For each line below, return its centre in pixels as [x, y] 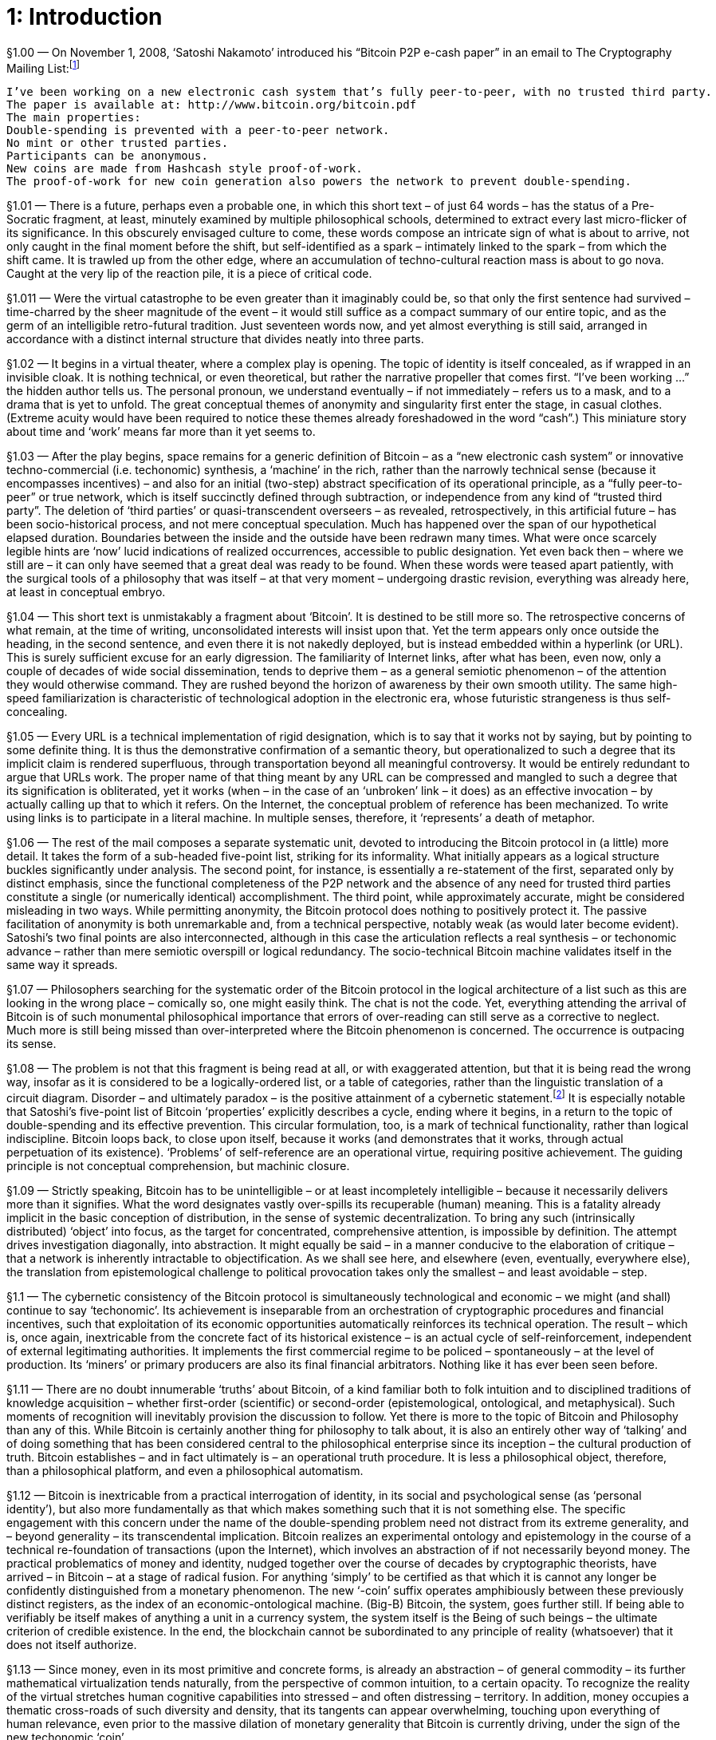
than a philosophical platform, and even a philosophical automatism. [185, 1471]
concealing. [37, 712]
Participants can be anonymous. [107, 156]
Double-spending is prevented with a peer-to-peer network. [198, 130]
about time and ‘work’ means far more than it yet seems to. [161, 432]
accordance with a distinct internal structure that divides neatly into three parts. [215, 339]
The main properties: [74, 118]
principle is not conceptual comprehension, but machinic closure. [178, 1166]
